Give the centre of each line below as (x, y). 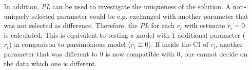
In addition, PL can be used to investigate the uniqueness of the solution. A (117, 6)
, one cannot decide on (214, 53)
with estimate (205, 25)
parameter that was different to (51, 53)
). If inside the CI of (178, 44)
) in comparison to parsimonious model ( (70, 44)
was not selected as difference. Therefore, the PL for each (89, 25)
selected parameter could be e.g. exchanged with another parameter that (140, 16)
